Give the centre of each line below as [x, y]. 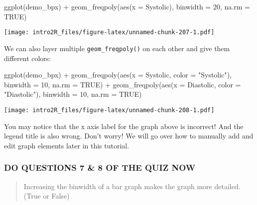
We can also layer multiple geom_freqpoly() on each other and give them [117, 48]
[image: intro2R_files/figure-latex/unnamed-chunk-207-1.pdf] [109, 33]
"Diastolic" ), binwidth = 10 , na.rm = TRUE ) [73, 94]
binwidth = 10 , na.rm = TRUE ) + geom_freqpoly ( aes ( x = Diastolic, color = [123, 84]
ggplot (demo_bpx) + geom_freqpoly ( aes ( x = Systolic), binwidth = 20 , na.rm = [127, 6]
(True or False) [47, 196]
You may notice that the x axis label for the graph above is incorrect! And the [124, 126]
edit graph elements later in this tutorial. [67, 145]
